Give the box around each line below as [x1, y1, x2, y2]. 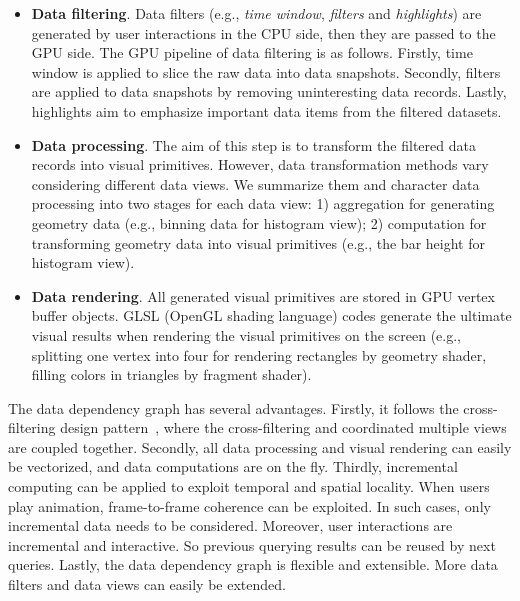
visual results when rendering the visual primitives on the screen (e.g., [31, 324, 462, 345]
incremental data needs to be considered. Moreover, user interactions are [8, 515, 453, 536]
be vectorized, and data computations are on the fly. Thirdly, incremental [8, 456, 458, 477]
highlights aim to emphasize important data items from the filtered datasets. [31, 100, 502, 121]
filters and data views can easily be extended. [8, 574, 286, 595]
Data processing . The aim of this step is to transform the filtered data [31, 134, 476, 155]
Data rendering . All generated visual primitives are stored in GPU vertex [31, 285, 495, 306]
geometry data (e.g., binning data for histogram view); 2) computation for [31, 212, 487, 233]
